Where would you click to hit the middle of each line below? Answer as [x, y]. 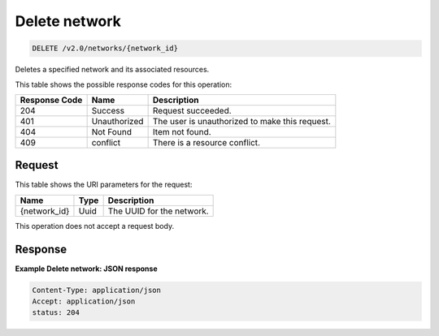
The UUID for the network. [158, 211]
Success [108, 110]
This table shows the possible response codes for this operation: [124, 84]
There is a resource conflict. [206, 142]
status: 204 [56, 313]
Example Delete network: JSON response [86, 269]
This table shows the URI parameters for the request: [104, 185]
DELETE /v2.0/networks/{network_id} [105, 48]
